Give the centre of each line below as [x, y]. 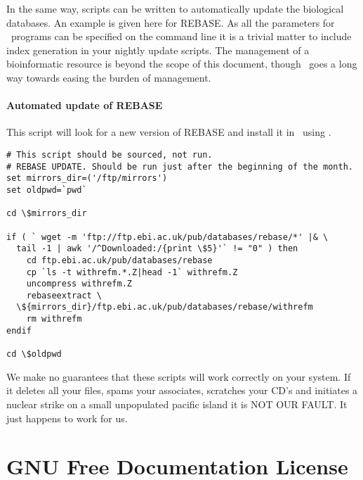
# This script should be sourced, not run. [110, 154]
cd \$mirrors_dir [47, 214]
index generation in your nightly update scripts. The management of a [158, 50]
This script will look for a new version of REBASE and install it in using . [169, 132]
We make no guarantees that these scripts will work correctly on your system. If [179, 376]
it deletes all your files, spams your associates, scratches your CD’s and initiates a [182, 390]
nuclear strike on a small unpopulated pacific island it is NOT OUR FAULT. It [177, 404]
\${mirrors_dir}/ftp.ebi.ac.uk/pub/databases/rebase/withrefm [165, 307]
